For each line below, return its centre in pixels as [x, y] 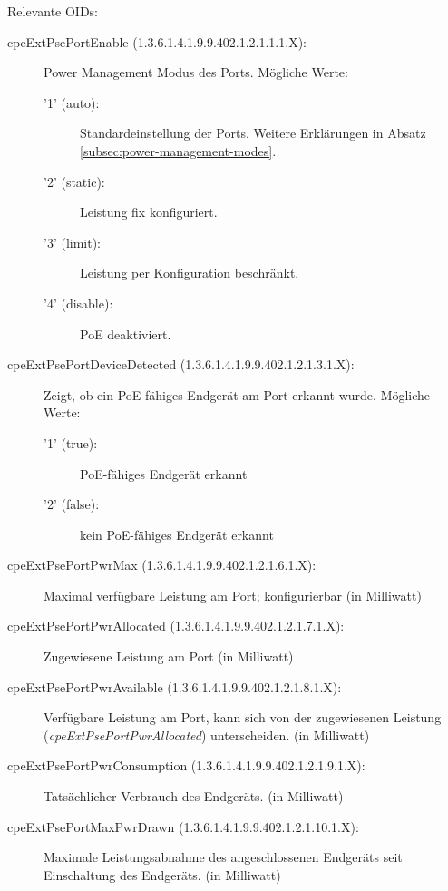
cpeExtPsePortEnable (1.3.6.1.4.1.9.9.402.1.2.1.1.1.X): [157, 41]
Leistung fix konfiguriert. [149, 212]
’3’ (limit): [73, 242]
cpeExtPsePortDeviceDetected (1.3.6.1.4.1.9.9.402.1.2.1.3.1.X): [181, 364]
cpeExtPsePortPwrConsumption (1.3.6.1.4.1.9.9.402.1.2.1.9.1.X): [186, 765]
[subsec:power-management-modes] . [178, 150]
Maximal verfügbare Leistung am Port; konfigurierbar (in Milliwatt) [233, 595]
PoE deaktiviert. [126, 333]
